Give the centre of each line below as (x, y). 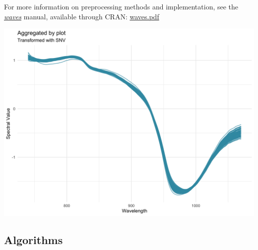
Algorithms (33, 240)
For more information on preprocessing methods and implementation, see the (121, 6)
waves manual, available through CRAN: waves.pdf (82, 16)
